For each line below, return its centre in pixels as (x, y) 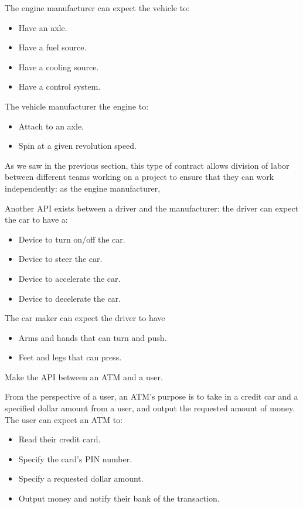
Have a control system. (59, 86)
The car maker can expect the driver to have (85, 318)
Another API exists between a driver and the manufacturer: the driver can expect (152, 208)
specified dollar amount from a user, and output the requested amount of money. (150, 408)
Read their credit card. (59, 439)
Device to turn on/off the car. (72, 239)
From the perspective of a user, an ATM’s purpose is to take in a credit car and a (151, 396)
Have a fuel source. (52, 47)
